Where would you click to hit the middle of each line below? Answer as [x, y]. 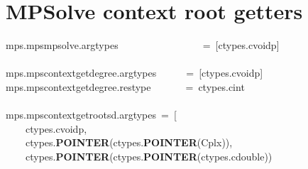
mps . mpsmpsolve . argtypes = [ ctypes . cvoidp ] [143, 45]
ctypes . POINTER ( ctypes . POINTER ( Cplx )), [129, 142]
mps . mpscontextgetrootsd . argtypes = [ [91, 115]
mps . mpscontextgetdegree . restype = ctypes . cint [125, 86]
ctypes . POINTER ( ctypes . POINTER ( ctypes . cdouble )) [149, 156]
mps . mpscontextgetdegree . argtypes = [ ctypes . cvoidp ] [134, 73]
